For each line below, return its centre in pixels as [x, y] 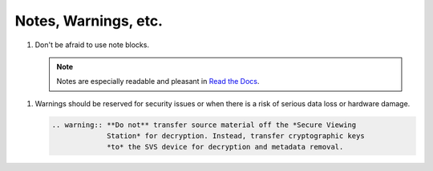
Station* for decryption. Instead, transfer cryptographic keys [236, 136]
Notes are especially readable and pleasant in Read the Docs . [158, 82]
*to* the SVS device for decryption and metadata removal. [225, 147]
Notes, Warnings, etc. [89, 21]
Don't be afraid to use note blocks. [92, 45]
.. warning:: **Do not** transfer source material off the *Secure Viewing [204, 125]
